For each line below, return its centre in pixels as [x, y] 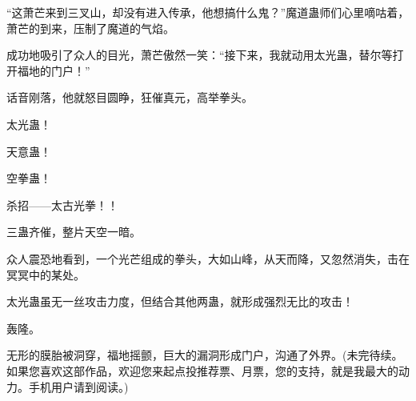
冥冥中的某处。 [46, 274]
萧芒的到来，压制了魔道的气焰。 [90, 28]
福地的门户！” [54, 70]
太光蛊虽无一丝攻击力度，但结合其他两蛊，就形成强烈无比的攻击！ [180, 301]
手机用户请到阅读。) [78, 386]
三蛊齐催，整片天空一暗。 [74, 232]
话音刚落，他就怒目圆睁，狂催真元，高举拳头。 [130, 97]
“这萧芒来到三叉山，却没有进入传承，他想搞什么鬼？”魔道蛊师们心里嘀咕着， [208, 12]
